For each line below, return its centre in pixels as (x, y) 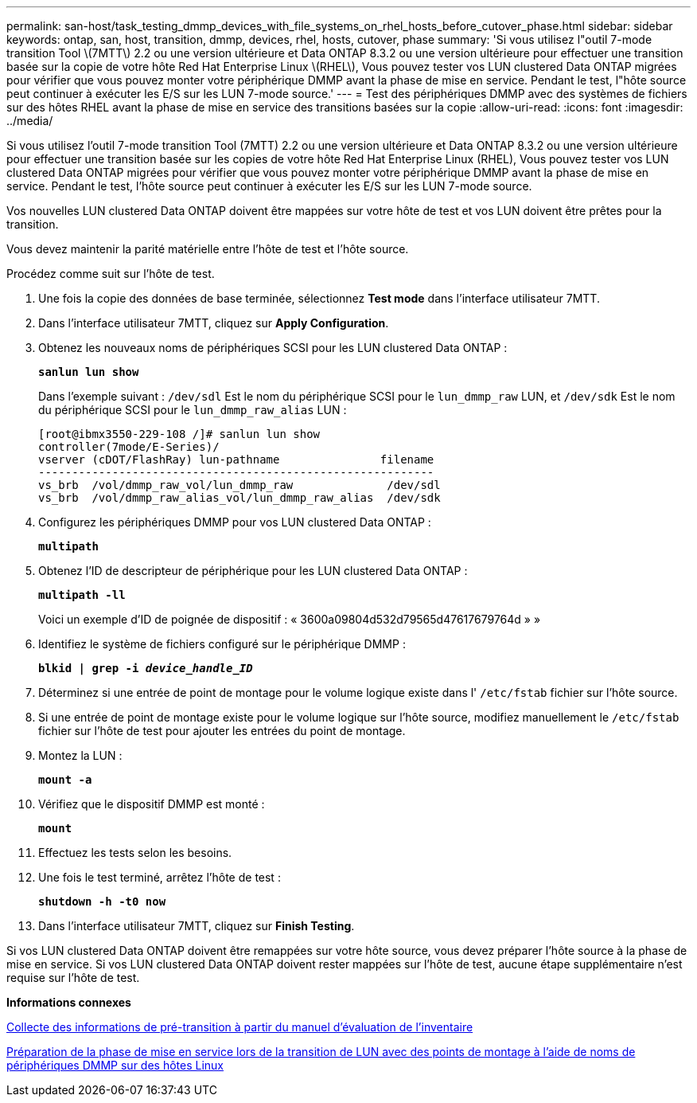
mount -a (65, 780)
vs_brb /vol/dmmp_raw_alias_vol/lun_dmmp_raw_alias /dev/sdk (239, 498)
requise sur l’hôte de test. (73, 978)
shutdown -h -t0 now (102, 902)
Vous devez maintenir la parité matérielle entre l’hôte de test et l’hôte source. (208, 249)
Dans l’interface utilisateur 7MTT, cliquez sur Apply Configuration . (214, 323)
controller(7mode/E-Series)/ (129, 447)
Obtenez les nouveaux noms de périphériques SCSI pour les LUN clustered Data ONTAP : (273, 348)
